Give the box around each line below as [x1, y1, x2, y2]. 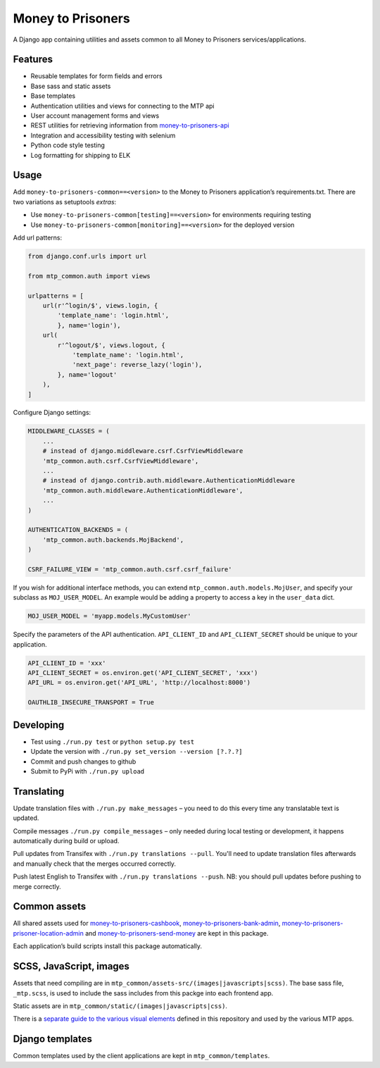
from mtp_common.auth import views [27, 272, 151, 280]
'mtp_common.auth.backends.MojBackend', [42, 535, 184, 544]
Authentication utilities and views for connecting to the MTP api [30, 101, 215, 110]
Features [13, 54, 53, 66]
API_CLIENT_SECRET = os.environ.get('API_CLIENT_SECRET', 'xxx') [27, 669, 258, 677]
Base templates [30, 92, 76, 100]
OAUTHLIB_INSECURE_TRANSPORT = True [27, 698, 155, 707]
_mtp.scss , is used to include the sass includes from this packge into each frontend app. [13, 988, 274, 997]
